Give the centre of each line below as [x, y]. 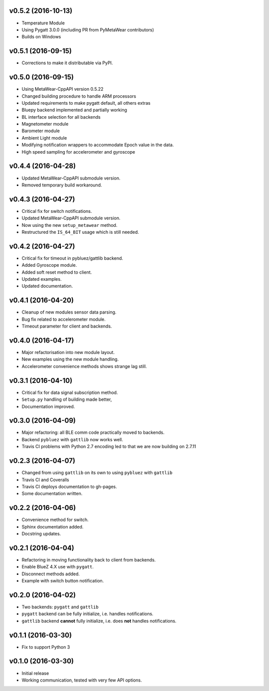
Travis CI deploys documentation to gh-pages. [69, 487]
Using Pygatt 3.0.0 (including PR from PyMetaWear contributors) [88, 29]
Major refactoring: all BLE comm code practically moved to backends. [93, 432]
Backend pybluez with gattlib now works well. [72, 439]
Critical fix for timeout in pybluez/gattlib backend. [72, 258]
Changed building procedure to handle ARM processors [79, 96]
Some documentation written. [52, 494]
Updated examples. [42, 279]
